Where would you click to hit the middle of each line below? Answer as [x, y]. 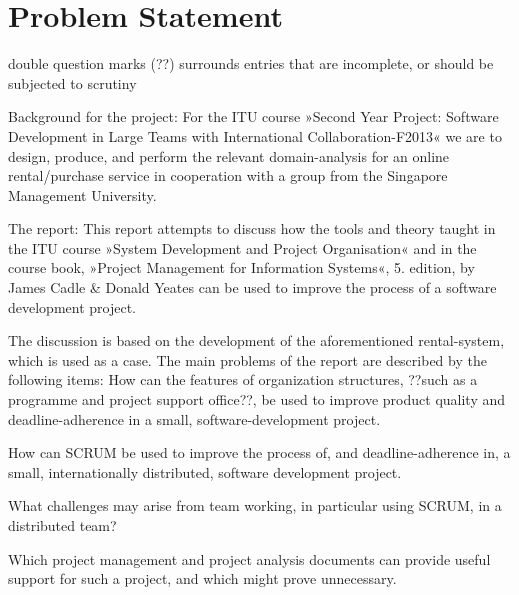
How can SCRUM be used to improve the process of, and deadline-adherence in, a [259, 452]
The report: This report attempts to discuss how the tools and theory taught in [252, 228]
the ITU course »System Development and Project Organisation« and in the [242, 247]
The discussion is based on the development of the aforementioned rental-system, [256, 340]
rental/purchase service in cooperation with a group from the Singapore [228, 175]
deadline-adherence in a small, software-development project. [194, 418]
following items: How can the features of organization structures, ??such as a [243, 379]
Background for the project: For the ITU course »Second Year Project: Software [253, 116]
